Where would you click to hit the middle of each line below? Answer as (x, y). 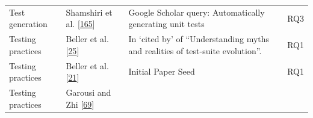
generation (28, 24)
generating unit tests (166, 24)
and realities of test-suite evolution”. (195, 50)
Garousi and (88, 92)
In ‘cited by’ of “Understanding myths (199, 39)
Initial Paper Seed (162, 71)
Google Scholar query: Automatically (197, 12)
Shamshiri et (89, 12)
